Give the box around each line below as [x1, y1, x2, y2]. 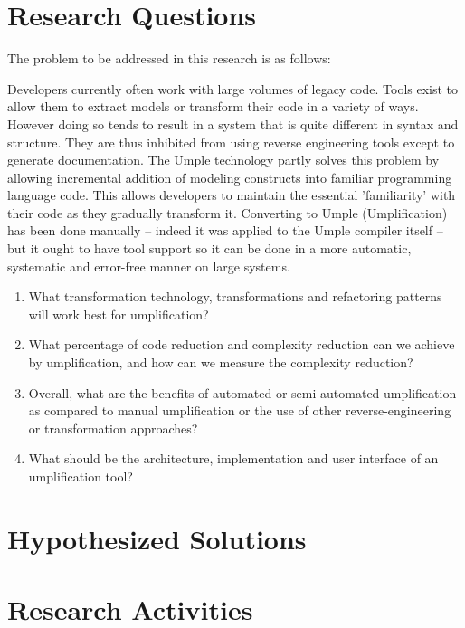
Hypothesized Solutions [7, 519, 307, 557]
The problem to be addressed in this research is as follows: [7, 49, 331, 68]
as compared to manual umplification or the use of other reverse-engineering [28, 401, 451, 420]
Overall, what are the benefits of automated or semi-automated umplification [28, 383, 457, 402]
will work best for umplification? [28, 304, 209, 323]
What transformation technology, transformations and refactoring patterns [28, 287, 442, 306]
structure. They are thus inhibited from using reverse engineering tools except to [7, 132, 455, 151]
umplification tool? [28, 467, 133, 485]
